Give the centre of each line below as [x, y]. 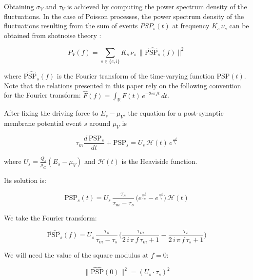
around [100, 123]
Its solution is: [25, 180]
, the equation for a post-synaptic [174, 113]
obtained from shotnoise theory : [53, 35]
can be [239, 26]
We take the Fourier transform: [50, 218]
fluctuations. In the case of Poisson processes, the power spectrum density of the [124, 16]
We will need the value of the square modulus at [76, 255]
